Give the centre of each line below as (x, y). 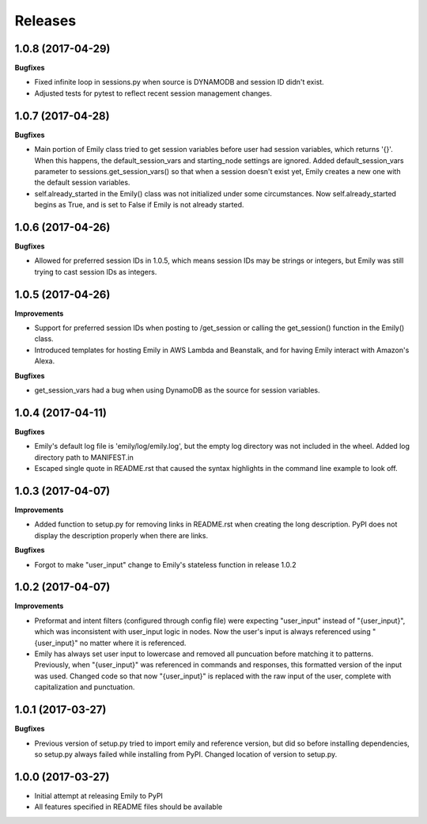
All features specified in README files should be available (128, 807)
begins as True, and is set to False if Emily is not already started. (139, 205)
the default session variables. (82, 183)
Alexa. (45, 361)
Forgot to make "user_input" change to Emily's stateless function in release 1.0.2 (165, 564)
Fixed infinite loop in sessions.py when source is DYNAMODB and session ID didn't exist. (179, 82)
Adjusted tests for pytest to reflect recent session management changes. (153, 93)
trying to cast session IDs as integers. (96, 272)
